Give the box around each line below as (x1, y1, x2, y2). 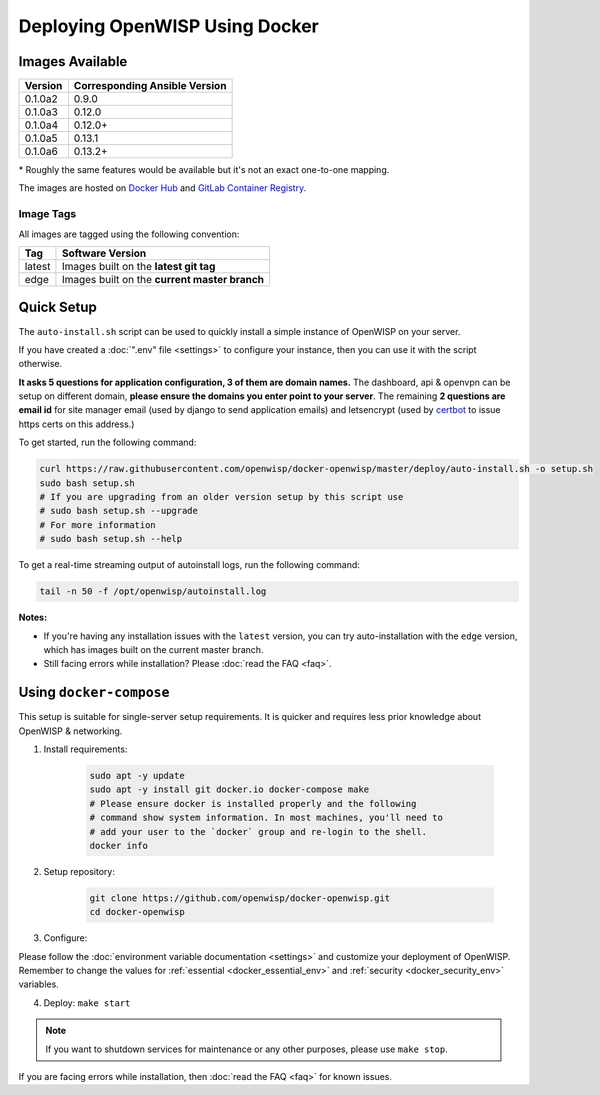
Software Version (61, 246, 147, 260)
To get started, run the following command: (18, 436, 197, 449)
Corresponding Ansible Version (73, 79, 227, 93)
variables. (18, 978, 59, 990)
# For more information (39, 519, 157, 530)
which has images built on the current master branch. (43, 643, 264, 655)
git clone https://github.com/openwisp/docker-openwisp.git (89, 892, 391, 904)
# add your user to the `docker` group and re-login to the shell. (89, 826, 428, 837)
